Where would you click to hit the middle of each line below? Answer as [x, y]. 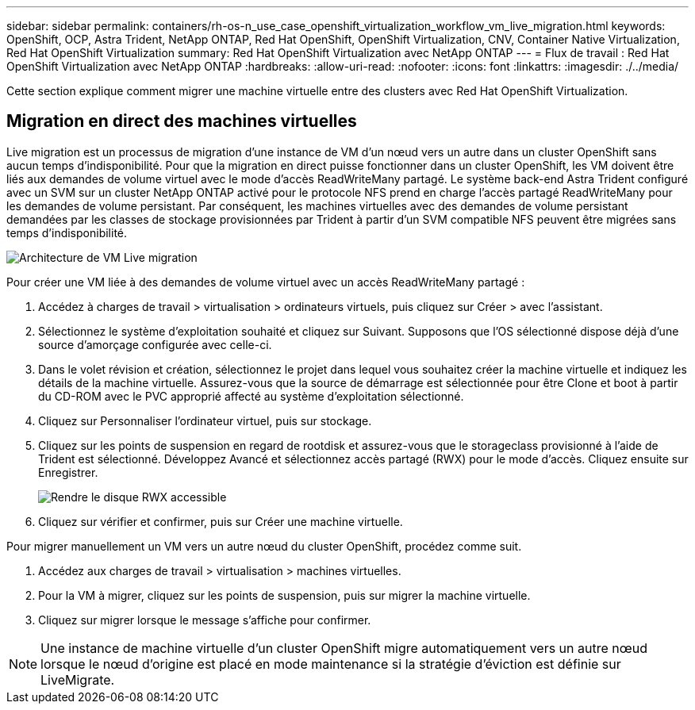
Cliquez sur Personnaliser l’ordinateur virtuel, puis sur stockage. [205, 420]
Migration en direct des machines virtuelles [182, 121]
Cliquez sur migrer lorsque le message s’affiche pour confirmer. [205, 620]
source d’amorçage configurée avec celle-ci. [155, 344]
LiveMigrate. [78, 679]
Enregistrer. [68, 472]
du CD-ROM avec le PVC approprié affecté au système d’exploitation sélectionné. [251, 396]
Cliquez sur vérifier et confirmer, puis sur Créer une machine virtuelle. [221, 521]
